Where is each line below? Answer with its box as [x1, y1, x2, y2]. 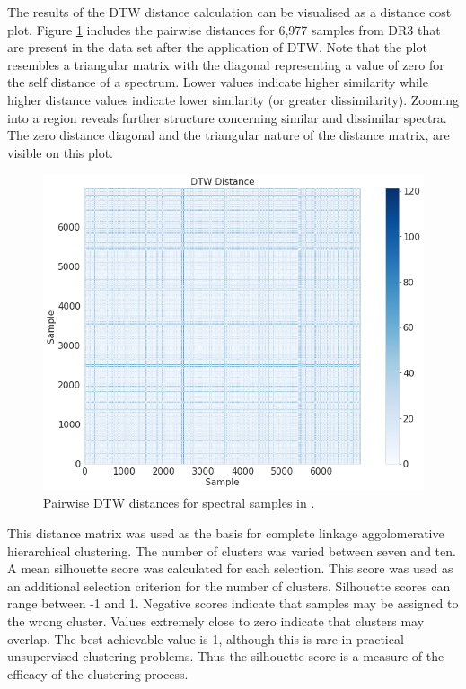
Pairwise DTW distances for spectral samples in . [43, 493, 315, 512]
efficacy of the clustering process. [7, 664, 189, 683]
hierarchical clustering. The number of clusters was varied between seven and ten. [7, 541, 456, 560]
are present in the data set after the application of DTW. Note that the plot [7, 38, 427, 57]
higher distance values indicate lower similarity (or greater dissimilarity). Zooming [7, 90, 460, 109]
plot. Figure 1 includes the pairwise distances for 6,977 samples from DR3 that [7, 20, 441, 39]
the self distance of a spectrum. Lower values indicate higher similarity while [7, 73, 428, 92]
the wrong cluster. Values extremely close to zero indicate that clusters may [7, 611, 425, 630]
